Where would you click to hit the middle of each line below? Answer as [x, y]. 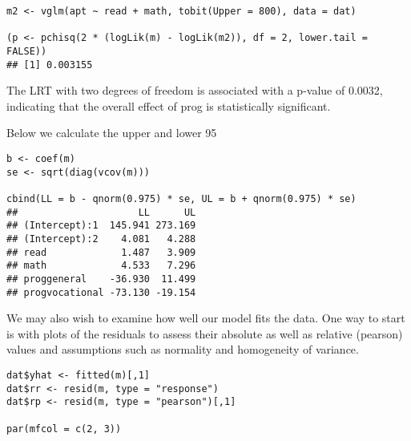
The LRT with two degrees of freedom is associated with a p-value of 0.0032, [195, 90]
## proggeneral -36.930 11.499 [101, 279]
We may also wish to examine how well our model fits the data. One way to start [206, 318]
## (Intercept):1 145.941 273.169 [101, 226]
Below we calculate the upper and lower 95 [112, 133]
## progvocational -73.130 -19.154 [101, 292]
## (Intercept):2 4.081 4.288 [101, 239]
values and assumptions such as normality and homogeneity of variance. [183, 349]
